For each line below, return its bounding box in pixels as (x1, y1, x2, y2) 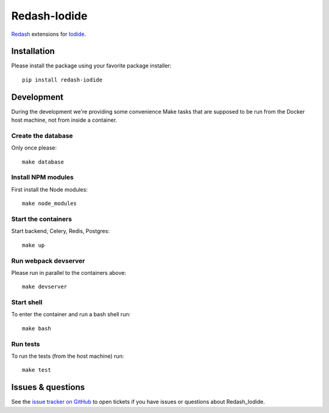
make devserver (22, 283, 68, 290)
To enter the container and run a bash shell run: (11, 311, 131, 318)
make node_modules (22, 200, 77, 207)
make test (22, 367, 51, 373)
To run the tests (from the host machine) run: (11, 352, 124, 359)
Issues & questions (11, 382, 85, 392)
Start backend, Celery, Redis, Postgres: (11, 227, 110, 235)
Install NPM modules (11, 173, 74, 182)
